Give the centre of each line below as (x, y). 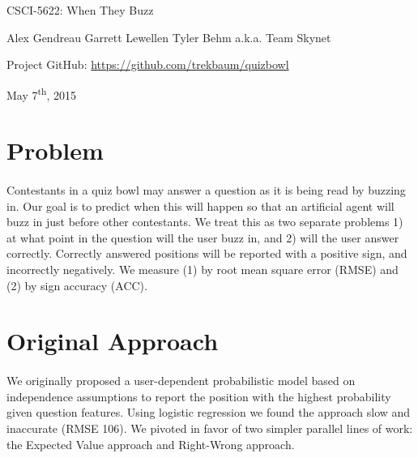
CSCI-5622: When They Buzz (80, 10)
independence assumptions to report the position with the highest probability (199, 396)
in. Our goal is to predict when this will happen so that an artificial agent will (200, 205)
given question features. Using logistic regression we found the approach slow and (209, 412)
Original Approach (113, 341)
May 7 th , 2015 (42, 93)
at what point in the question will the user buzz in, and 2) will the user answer (203, 237)
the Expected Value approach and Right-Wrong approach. (151, 444)
